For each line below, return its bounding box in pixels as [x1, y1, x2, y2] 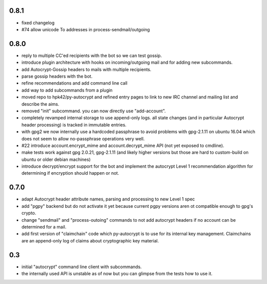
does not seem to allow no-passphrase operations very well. [21, 136, 145, 142]
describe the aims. [21, 101, 59, 107]
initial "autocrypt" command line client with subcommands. [21, 264, 142, 270]
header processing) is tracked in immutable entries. [21, 122, 127, 128]
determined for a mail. [21, 224, 67, 230]
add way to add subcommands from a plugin [21, 87, 113, 93]
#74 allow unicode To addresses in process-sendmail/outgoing [21, 26, 150, 32]
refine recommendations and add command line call [21, 80, 128, 86]
